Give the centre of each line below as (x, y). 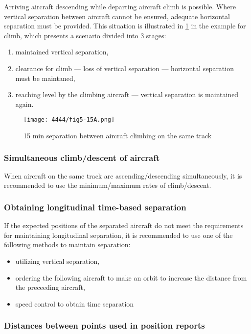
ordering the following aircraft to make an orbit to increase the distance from (131, 277)
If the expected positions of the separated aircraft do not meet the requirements (124, 225)
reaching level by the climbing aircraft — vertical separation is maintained (127, 94)
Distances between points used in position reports (104, 325)
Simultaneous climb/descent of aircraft (82, 157)
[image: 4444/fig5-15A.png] (69, 120)
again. (24, 104)
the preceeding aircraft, (50, 287)
